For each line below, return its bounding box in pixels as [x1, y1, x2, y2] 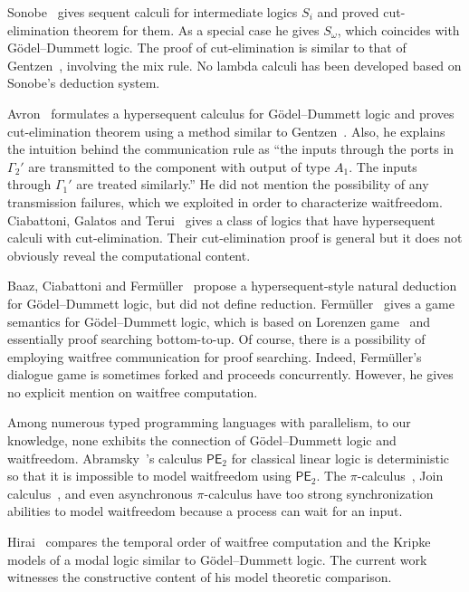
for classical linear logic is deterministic [231, 448, 450, 467]
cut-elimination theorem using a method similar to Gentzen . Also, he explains [7, 121, 445, 140]
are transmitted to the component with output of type [28, 157, 330, 176]
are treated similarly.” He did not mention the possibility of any [76, 175, 429, 194]
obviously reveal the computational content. [7, 245, 251, 264]
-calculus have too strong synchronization [204, 483, 434, 502]
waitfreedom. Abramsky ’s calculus [7, 448, 203, 467]
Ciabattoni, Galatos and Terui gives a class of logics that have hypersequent [7, 210, 435, 229]
